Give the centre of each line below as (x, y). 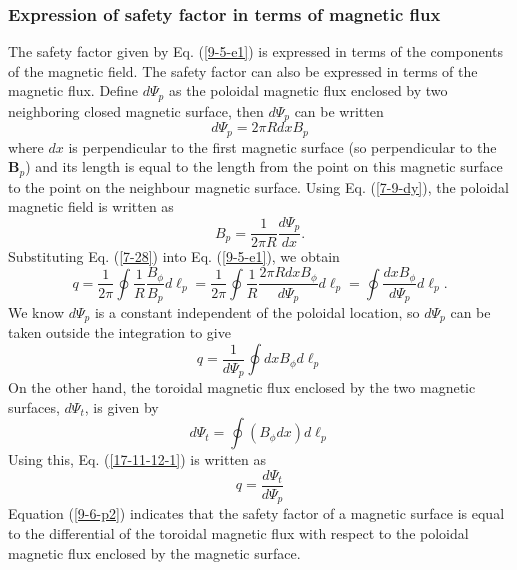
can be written (339, 110)
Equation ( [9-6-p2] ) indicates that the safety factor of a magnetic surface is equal (256, 513)
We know (36, 312)
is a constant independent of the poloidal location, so (257, 312)
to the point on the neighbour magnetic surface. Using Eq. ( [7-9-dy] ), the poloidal (258, 186)
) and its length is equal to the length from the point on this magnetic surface (264, 166)
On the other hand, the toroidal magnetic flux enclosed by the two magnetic (242, 387)
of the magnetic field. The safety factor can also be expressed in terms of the (243, 70)
